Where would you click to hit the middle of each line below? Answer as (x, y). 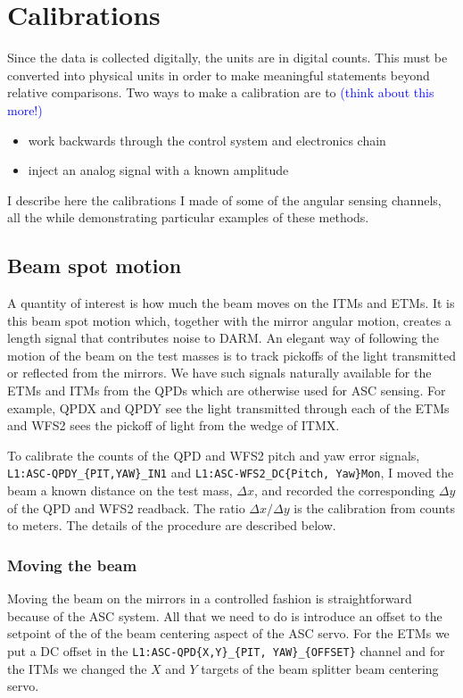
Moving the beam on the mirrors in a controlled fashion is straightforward (210, 598)
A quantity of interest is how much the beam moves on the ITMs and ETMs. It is (231, 303)
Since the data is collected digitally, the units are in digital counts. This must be (227, 58)
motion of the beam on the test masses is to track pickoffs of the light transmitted (231, 355)
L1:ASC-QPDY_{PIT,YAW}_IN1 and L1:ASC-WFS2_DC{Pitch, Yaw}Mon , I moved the (231, 473)
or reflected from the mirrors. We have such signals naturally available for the (219, 373)
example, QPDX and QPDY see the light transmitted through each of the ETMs (228, 407)
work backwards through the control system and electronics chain (207, 140)
